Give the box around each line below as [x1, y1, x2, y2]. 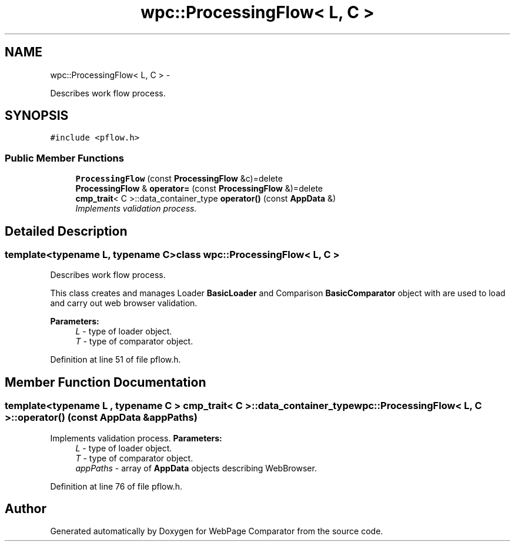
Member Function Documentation [5, 374, 206, 390]
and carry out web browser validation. [50, 298, 198, 309]
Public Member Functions [5, 152, 124, 164]
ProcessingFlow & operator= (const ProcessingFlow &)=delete [75, 183, 323, 194]
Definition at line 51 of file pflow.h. [50, 354, 181, 365]
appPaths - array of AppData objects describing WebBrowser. [75, 463, 317, 473]
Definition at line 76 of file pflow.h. [50, 481, 182, 491]
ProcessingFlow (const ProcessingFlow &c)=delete [75, 173, 283, 184]
